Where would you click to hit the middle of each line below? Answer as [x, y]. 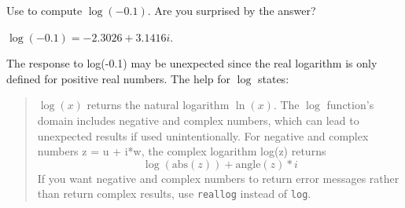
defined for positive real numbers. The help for [118, 78]
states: [273, 78]
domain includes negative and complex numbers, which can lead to [198, 120]
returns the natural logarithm [158, 105]
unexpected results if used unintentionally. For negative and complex [203, 135]
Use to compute [44, 10]
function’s [350, 105]
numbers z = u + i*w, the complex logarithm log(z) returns [182, 151]
